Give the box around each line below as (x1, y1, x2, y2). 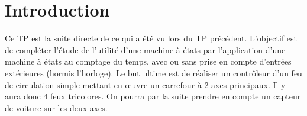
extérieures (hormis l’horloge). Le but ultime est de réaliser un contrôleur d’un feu (5, 66, 302, 79)
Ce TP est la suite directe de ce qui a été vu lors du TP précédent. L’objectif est (5, 32, 298, 44)
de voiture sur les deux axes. (5, 101, 108, 114)
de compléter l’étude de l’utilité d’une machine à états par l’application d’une (5, 43, 286, 56)
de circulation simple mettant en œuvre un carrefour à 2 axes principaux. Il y (5, 78, 286, 91)
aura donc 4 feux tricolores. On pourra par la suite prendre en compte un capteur (5, 90, 301, 102)
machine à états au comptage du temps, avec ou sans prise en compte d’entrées (5, 55, 292, 67)
